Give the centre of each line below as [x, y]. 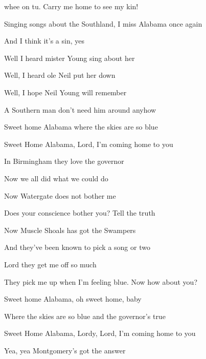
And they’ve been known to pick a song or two [77, 247]
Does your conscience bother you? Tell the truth [80, 213]
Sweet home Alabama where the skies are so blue [81, 127]
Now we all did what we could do [56, 178]
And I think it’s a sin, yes [44, 41]
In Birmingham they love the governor [64, 161]
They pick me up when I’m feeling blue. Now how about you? [101, 281]
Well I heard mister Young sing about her [70, 58]
